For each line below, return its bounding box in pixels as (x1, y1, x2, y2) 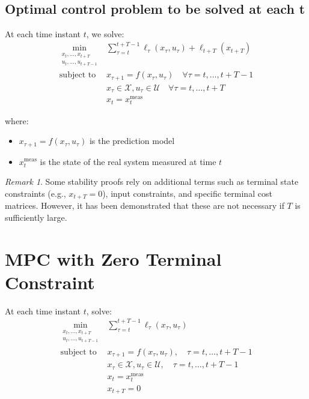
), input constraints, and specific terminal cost (102, 187, 272, 199)
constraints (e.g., (5, 187, 66, 199)
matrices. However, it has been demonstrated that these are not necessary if (5, 199, 284, 212)
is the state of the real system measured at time (40, 155, 216, 167)
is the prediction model (89, 134, 175, 147)
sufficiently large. (5, 211, 67, 223)
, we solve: (86, 28, 124, 40)
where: (5, 114, 29, 127)
